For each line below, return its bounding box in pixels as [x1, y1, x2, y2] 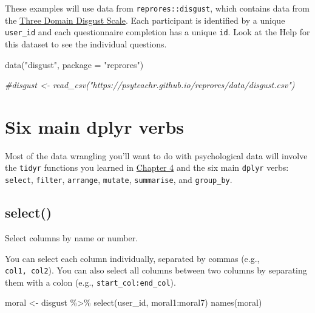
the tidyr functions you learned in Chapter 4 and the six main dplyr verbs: [5, 161, 289, 174]
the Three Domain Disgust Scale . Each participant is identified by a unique [5, 13, 285, 26]
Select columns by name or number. [5, 231, 138, 244]
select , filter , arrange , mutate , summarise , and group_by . [5, 173, 232, 186]
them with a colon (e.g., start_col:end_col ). [5, 275, 176, 288]
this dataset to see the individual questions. [5, 37, 167, 50]
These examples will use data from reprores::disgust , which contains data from [5, 2, 310, 14]
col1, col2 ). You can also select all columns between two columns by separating [5, 264, 307, 277]
